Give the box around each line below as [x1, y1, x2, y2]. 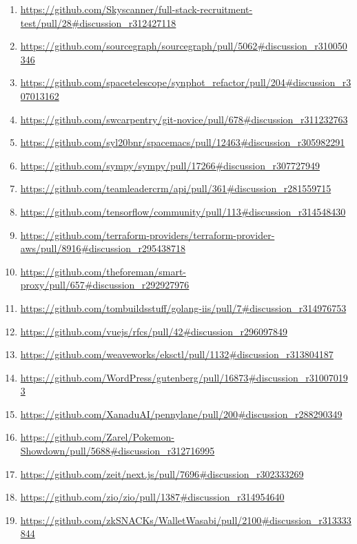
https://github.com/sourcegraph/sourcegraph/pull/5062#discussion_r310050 [20, 39, 347, 53]
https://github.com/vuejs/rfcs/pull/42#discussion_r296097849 [20, 324, 287, 338]
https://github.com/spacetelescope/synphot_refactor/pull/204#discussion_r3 [20, 75, 351, 90]
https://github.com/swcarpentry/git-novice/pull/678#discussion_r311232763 [20, 112, 348, 126]
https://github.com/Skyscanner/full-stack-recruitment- [20, 2, 253, 16]
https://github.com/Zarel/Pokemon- [20, 430, 174, 444]
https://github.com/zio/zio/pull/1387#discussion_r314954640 [20, 490, 285, 504]
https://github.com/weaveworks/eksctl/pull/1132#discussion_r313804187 [20, 347, 334, 362]
